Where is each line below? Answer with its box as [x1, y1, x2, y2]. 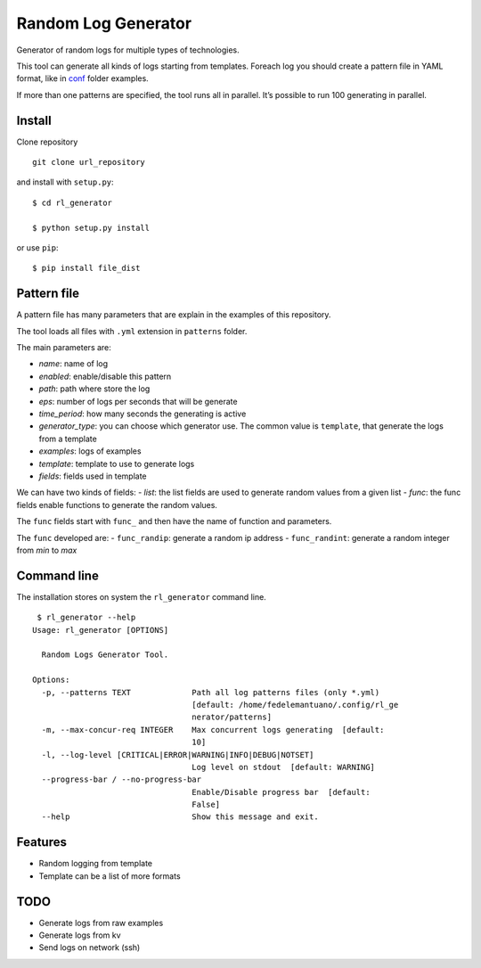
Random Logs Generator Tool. [41, 650, 169, 660]
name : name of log [38, 358, 109, 369]
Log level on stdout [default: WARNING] [192, 762, 376, 772]
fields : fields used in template [38, 471, 147, 481]
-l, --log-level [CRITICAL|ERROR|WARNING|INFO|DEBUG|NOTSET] [41, 750, 314, 759]
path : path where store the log [38, 383, 151, 394]
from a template [38, 433, 97, 444]
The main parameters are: [16, 342, 111, 353]
